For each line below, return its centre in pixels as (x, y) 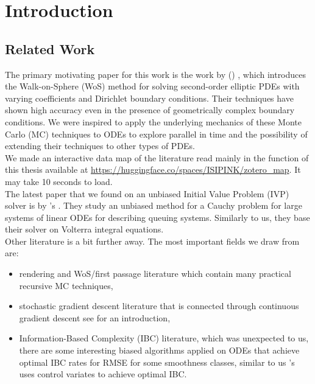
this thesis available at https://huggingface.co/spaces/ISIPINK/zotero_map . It (153, 169)
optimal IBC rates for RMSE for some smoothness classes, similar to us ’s (157, 362)
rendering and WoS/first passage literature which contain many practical (155, 274)
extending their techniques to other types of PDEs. (100, 146)
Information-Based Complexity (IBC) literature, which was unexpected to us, (164, 338)
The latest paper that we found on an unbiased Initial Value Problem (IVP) (147, 193)
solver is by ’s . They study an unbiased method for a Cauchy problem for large (154, 205)
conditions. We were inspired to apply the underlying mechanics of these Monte (153, 121)
